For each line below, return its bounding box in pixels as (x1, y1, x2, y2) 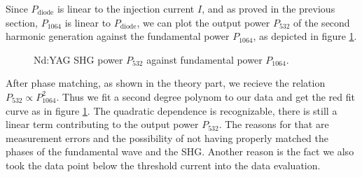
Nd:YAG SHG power (34, 52, 123, 66)
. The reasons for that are (218, 117, 329, 132)
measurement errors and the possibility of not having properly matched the (6, 130, 329, 145)
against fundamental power (146, 52, 263, 66)
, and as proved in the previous (202, 1, 335, 15)
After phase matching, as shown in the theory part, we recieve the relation (6, 76, 326, 90)
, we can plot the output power (137, 15, 270, 29)
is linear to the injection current (57, 1, 195, 15)
